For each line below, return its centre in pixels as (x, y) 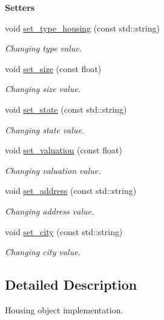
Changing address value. (50, 211)
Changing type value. (44, 48)
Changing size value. (43, 89)
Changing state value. (45, 129)
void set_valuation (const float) (64, 150)
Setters (20, 7)
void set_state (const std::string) (66, 109)
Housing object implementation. (64, 309)
